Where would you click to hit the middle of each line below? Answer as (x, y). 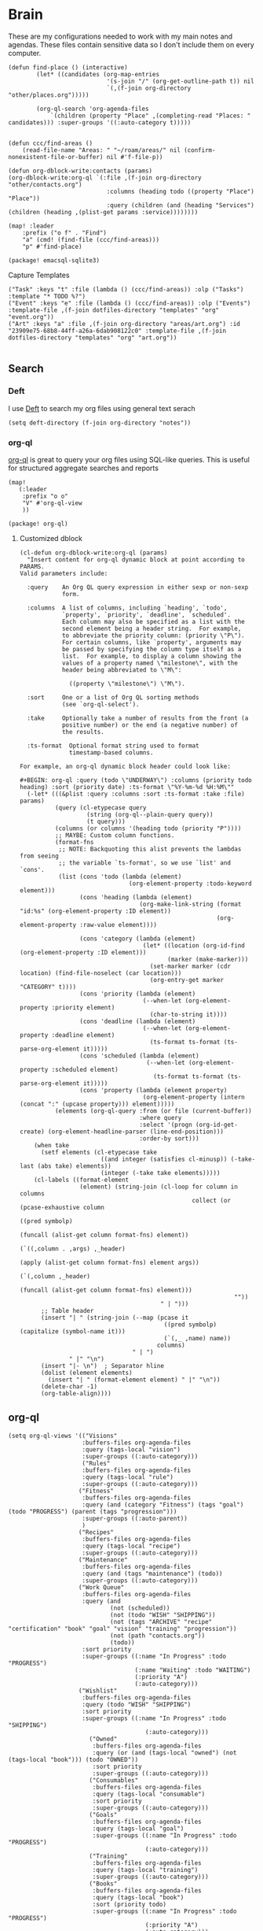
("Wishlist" (98, 1691)
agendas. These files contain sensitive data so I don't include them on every (131, 44)
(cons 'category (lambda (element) (138, 939)
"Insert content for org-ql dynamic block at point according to (136, 560)
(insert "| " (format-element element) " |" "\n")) (134, 1380)
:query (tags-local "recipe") (131, 1546)
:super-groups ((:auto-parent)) (135, 1518)
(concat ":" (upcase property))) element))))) (97, 1104)
